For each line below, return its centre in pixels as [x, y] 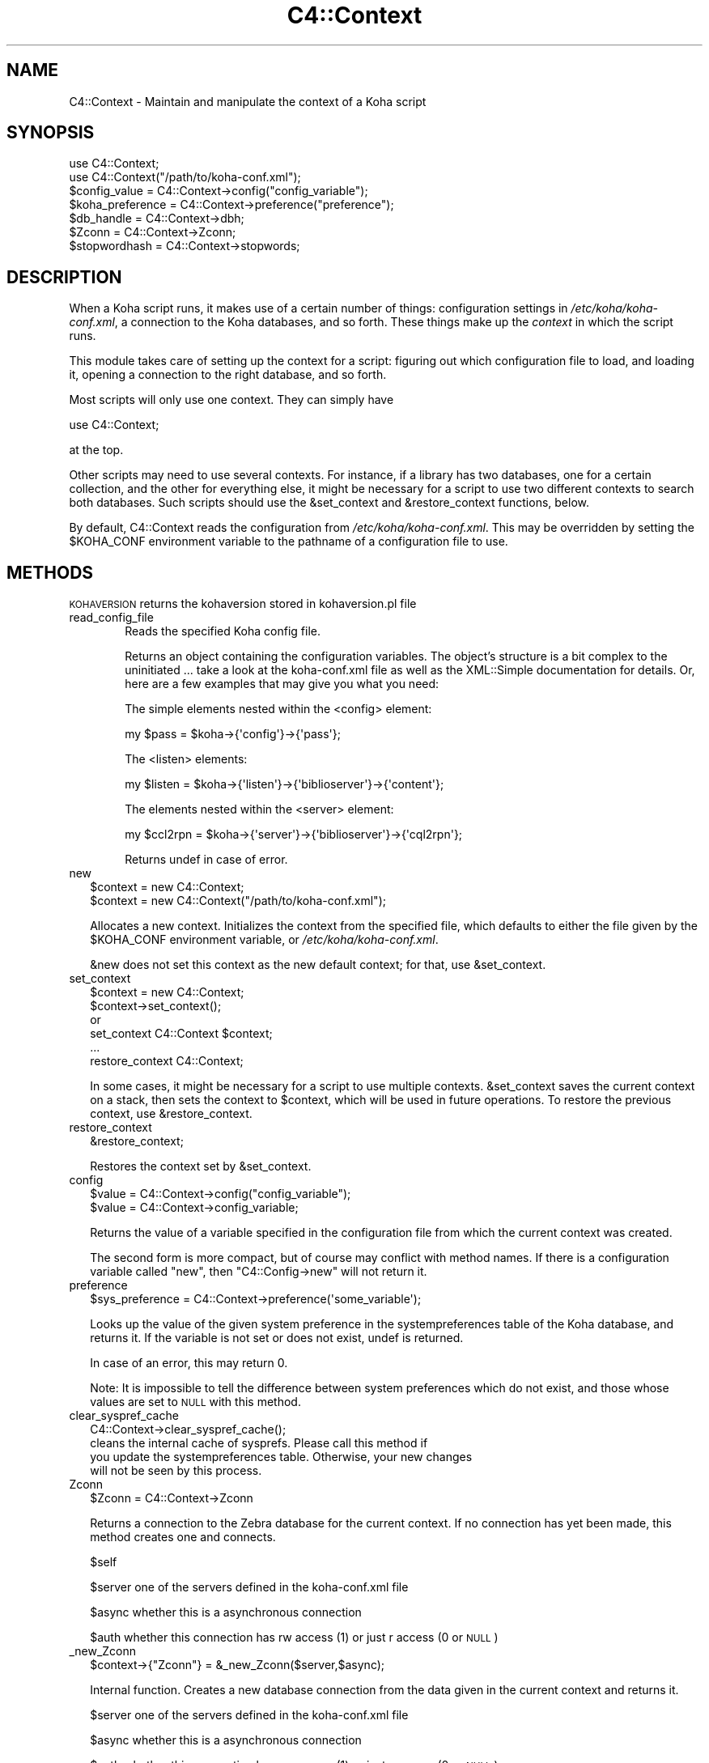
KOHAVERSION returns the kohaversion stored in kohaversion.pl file [243, 604]
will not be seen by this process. [176, 1471]
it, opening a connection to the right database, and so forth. [228, 375]
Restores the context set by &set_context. [201, 1166]
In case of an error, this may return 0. [189, 1363]
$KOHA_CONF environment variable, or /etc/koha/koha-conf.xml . [264, 940]
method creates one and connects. [183, 1537]
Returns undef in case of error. [206, 860]
